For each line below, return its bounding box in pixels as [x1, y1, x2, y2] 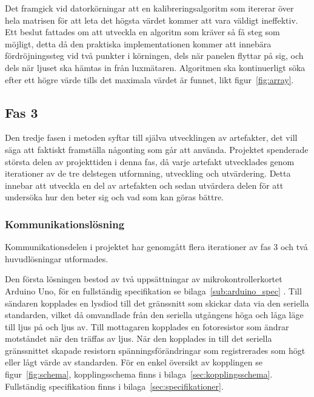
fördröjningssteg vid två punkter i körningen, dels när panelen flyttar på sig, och [5, 49, 304, 62]
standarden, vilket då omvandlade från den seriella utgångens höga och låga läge [5, 308, 304, 321]
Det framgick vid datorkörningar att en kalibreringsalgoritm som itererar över [5, 2, 294, 14]
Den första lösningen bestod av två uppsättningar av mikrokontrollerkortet [5, 273, 282, 285]
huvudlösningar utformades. [5, 252, 109, 265]
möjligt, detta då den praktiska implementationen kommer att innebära [5, 37, 272, 50]
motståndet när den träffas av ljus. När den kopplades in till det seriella [5, 332, 272, 345]
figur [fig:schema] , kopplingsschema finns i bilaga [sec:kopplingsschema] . [5, 368, 273, 381]
